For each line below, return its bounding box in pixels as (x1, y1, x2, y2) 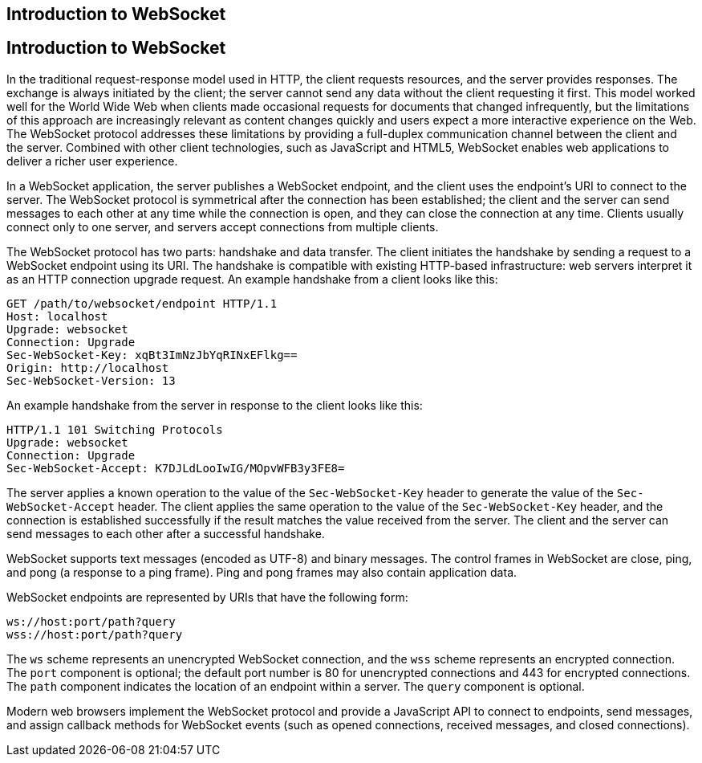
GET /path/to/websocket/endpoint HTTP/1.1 (6, 296, 278, 310)
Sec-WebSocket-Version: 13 (6, 373, 176, 387)
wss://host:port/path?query (6, 627, 183, 641)
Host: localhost (6, 309, 108, 323)
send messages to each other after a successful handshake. (6, 526, 325, 541)
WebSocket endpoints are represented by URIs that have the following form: (6, 590, 408, 604)
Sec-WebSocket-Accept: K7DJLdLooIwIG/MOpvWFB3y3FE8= (6, 461, 345, 475)
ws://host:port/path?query (6, 614, 176, 628)
